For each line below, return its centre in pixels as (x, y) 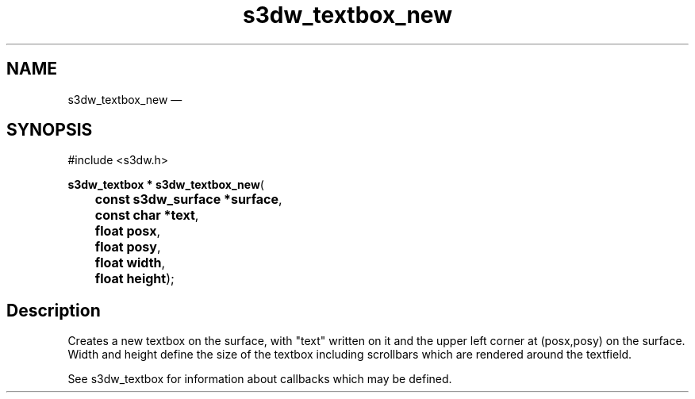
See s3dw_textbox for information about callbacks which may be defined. (260, 379)
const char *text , (147, 215)
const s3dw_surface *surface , (188, 199)
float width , (130, 263)
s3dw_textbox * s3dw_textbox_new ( (166, 185)
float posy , (128, 247)
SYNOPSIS (50, 130)
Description (54, 310)
